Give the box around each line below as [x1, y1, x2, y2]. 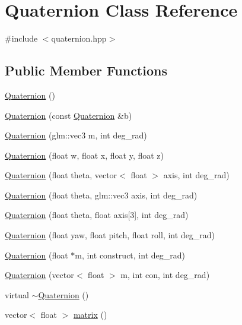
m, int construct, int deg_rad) [75, 248, 185, 261]
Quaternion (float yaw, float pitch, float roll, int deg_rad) [5, 229, 215, 241]
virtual [5, 288, 29, 301]
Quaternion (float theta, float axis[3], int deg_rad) [5, 209, 189, 221]
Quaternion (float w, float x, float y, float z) [5, 149, 164, 161]
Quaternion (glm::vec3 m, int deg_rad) [5, 129, 147, 141]
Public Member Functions [5, 61, 167, 80]
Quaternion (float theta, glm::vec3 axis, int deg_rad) [5, 188, 198, 201]
